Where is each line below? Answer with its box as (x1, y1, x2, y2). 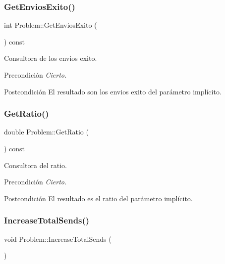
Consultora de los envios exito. (4, 53, 97, 63)
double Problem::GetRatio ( (4, 127, 89, 137)
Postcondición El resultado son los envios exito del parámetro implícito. (4, 86, 222, 96)
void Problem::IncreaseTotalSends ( (4, 233, 112, 244)
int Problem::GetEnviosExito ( (4, 20, 97, 30)
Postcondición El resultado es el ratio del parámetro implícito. (4, 193, 193, 203)
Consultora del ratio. (4, 160, 67, 170)
